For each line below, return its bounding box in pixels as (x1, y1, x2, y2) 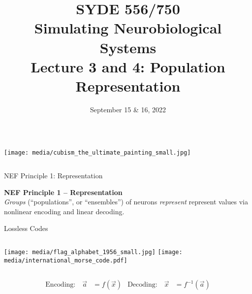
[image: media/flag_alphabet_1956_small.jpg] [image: (4, 249, 183, 256)
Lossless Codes (4, 223, 48, 233)
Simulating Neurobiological (34, 18, 222, 38)
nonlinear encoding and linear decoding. (4, 206, 125, 216)
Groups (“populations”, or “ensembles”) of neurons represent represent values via (4, 196, 248, 207)
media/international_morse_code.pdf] (4, 257, 127, 264)
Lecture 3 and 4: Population (31, 56, 225, 76)
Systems (99, 37, 157, 57)
